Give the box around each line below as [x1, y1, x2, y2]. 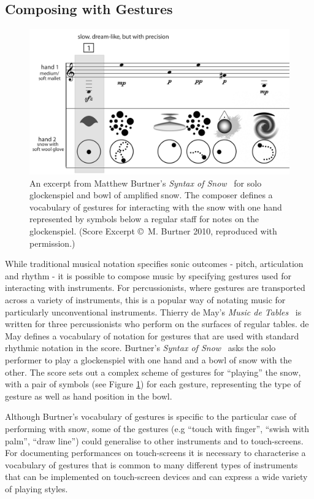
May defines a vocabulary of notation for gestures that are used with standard [5, 329, 299, 342]
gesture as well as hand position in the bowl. [5, 389, 172, 402]
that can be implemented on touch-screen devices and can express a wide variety [5, 470, 308, 483]
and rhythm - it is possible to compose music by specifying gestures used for [5, 269, 292, 282]
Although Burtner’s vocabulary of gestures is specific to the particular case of [5, 410, 296, 423]
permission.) [29, 236, 75, 249]
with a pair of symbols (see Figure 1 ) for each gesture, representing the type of [5, 377, 301, 390]
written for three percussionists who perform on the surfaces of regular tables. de [5, 317, 309, 330]
